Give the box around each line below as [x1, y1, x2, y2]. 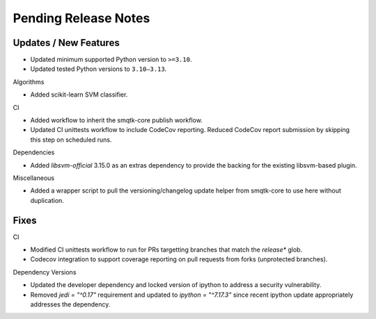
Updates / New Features [13, 37, 120, 49]
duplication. [30, 196, 64, 204]
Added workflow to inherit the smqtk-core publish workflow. [30, 116, 203, 124]
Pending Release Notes [13, 10, 150, 26]
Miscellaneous [13, 174, 55, 182]
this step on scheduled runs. [30, 136, 112, 144]
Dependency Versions [13, 268, 77, 276]
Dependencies [13, 148, 55, 156]
